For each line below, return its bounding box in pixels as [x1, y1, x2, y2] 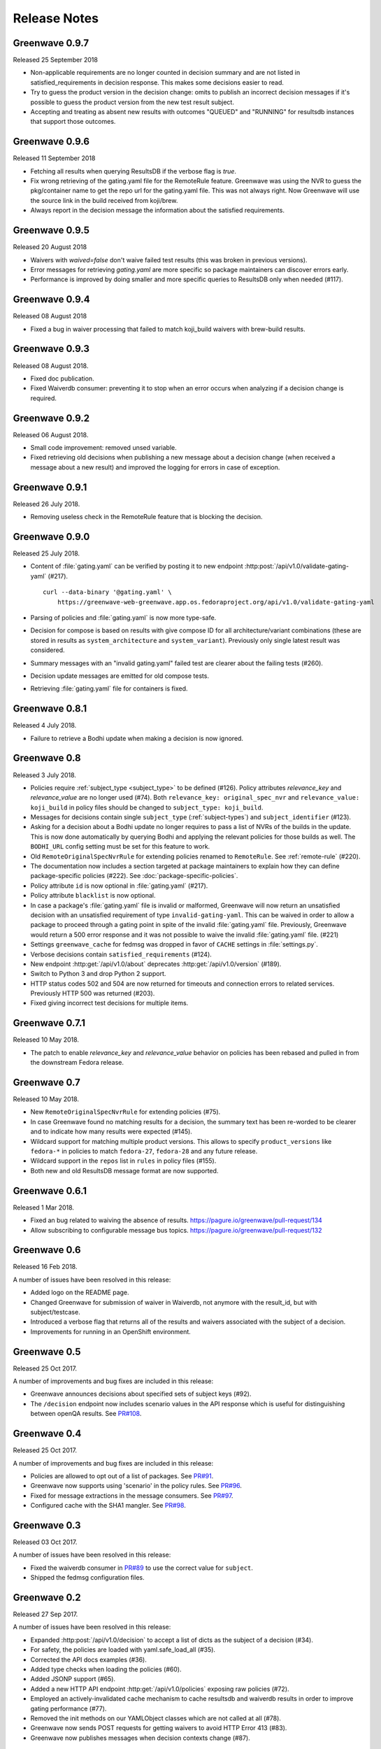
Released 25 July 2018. [13, 549, 80, 558]
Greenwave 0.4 [13, 1428, 82, 1440]
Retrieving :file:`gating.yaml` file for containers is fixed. [30, 684, 188, 693]
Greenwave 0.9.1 [13, 481, 87, 493]
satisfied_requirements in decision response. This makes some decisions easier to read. [30, 78, 285, 87]
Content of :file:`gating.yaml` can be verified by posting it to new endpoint [30, 562, 243, 570]
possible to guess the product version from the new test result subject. [30, 98, 234, 106]
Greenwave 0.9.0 [13, 530, 90, 542]
